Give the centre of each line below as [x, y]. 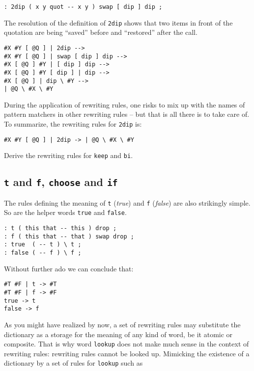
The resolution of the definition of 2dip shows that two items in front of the [118, 22]
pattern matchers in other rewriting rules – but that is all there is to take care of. [127, 114]
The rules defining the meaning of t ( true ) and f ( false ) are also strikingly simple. [127, 202]
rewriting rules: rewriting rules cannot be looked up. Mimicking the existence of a [127, 353]
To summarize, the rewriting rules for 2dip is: [73, 124]
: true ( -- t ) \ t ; [43, 245]
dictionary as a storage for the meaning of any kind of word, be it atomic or [118, 334]
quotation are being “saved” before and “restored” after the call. [101, 32]
